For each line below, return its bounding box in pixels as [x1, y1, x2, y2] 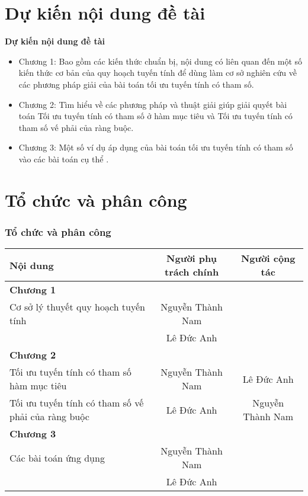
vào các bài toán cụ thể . [18, 152, 109, 165]
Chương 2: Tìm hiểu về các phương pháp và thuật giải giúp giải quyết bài [18, 98, 287, 110]
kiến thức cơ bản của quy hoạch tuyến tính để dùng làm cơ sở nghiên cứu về [18, 66, 297, 79]
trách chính [164, 265, 219, 279]
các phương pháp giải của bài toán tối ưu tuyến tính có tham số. [18, 78, 254, 90]
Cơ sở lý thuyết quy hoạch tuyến [9, 300, 145, 314]
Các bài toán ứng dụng [9, 450, 105, 465]
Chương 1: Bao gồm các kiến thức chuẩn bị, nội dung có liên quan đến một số [18, 55, 303, 67]
